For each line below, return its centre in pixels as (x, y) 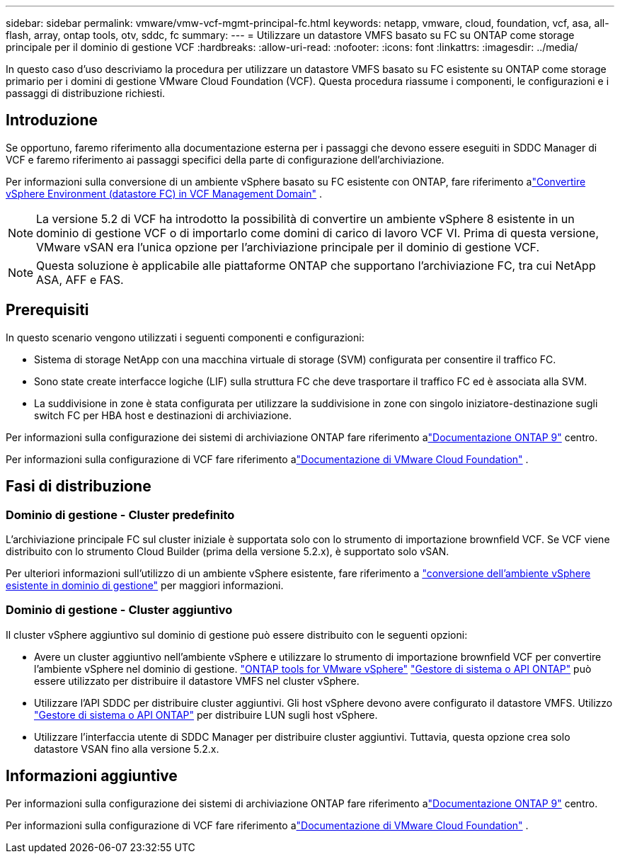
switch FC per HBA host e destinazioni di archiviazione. (163, 415)
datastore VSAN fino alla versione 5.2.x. (127, 749)
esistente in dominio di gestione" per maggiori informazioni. (145, 585)
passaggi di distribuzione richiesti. (86, 93)
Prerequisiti (47, 310)
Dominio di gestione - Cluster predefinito (120, 514)
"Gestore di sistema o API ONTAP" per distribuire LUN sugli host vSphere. (206, 715)
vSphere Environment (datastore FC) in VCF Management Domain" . (164, 193)
